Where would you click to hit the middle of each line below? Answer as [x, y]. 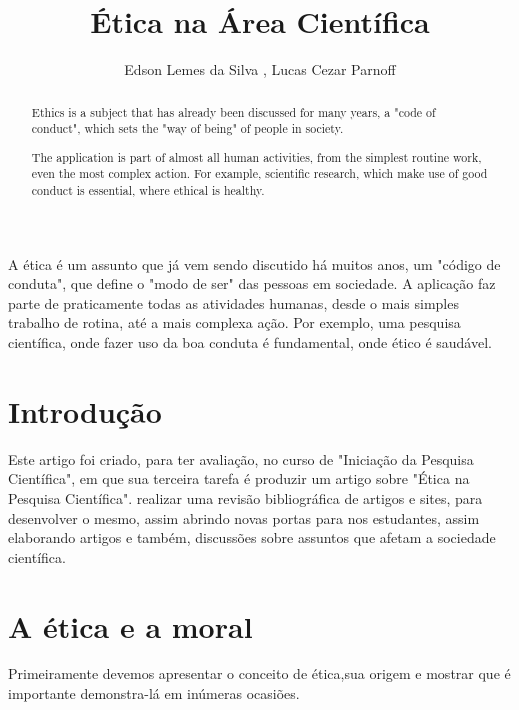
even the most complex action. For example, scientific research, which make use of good [259, 173]
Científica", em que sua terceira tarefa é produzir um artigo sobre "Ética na [239, 478]
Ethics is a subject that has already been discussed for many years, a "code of [233, 111]
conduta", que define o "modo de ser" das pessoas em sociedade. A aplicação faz [252, 283]
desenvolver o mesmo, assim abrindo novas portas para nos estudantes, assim [244, 517]
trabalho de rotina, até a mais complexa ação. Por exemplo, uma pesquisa [234, 322]
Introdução [85, 410]
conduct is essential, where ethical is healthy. [148, 190]
